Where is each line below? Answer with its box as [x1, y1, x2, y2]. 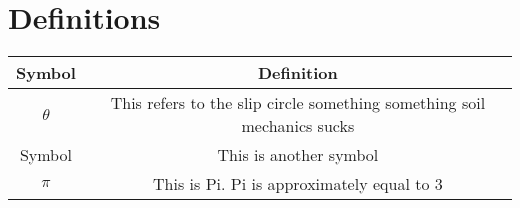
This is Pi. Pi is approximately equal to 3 [153, 172, 443, 196]
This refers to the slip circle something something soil [110, 91, 486, 115]
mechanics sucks [241, 114, 355, 138]
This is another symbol [217, 143, 379, 167]
